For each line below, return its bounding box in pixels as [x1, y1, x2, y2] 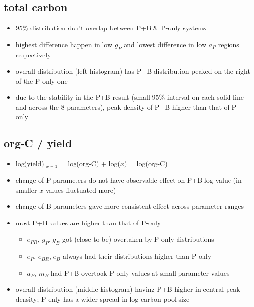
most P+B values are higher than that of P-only [15, 217, 161, 227]
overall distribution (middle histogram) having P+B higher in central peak [15, 284, 240, 294]
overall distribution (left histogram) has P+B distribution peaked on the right [15, 66, 250, 76]
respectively [15, 49, 51, 59]
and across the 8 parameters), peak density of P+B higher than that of [15, 101, 229, 112]
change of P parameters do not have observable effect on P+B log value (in [15, 174, 242, 185]
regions [218, 39, 239, 49]
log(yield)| [15, 158, 46, 168]
